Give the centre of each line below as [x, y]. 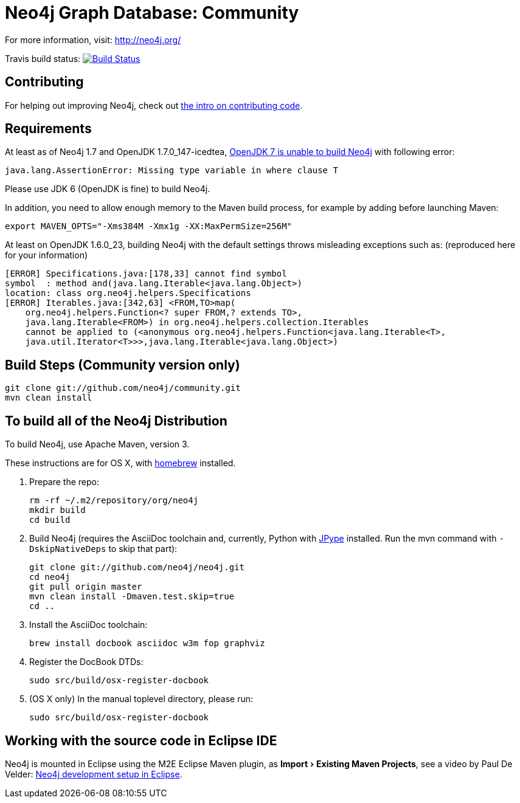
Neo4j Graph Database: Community [152, 13]
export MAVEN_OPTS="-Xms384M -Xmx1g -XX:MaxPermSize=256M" [149, 226]
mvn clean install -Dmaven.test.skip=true [132, 597]
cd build [50, 520]
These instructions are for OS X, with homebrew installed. [120, 463]
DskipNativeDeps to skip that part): [103, 549]
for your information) [47, 255]
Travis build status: [43, 58]
